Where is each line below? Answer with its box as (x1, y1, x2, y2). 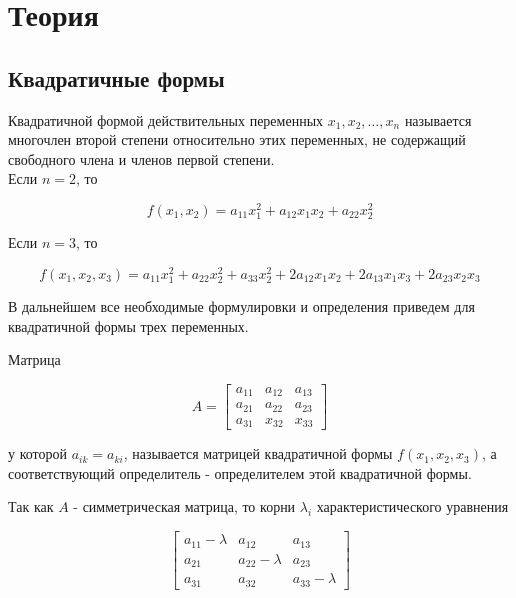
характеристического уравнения (316, 496, 509, 517)
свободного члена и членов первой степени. (8, 148, 275, 169)
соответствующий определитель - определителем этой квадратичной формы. (8, 462, 472, 483)
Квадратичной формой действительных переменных (8, 109, 324, 130)
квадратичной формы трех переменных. (8, 315, 249, 336)
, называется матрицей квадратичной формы (123, 443, 393, 464)
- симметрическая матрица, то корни (73, 496, 296, 517)
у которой (8, 443, 67, 464)
